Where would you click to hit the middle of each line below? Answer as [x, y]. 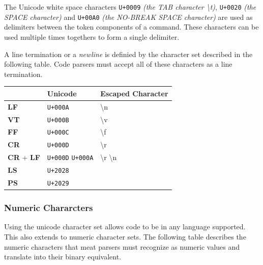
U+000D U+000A [70, 158]
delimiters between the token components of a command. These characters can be [131, 27]
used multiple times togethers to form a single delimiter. [92, 36]
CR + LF [24, 157]
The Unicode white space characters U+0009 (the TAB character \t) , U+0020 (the [130, 7]
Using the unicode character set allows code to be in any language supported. [125, 227]
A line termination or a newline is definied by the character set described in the [128, 54]
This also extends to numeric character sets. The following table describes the [125, 237]
